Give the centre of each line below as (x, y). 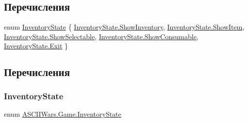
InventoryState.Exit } (36, 46)
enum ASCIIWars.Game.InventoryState (63, 114)
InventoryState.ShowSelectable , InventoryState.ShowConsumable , (101, 36)
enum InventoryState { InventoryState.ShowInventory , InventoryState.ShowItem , (124, 27)
